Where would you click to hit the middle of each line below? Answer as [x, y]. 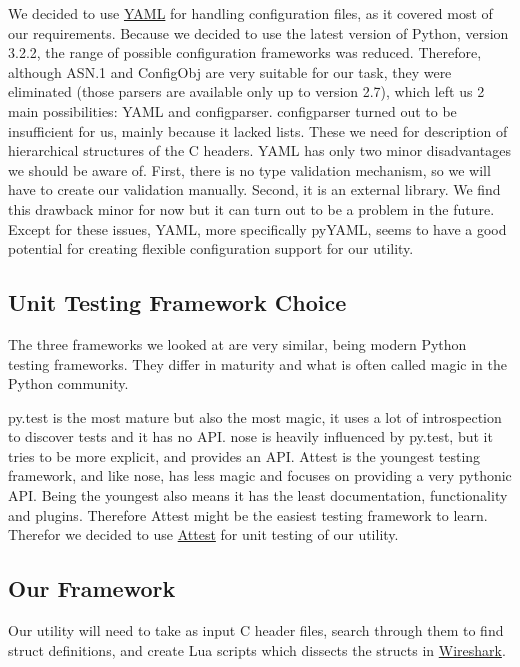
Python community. [68, 383]
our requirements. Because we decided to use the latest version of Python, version [258, 32]
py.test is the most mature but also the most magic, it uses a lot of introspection [255, 416]
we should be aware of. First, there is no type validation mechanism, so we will [249, 169]
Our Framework [92, 588]
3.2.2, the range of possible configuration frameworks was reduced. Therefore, [245, 52]
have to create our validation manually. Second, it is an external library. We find [254, 189]
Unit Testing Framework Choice [177, 302]
